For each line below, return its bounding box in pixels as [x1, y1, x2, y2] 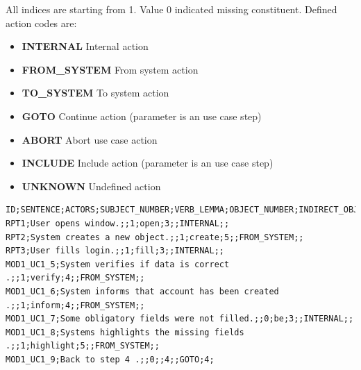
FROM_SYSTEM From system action [22, 62, 199, 76]
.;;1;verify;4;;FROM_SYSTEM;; [6, 273, 145, 283]
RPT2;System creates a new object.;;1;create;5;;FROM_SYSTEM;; [6, 232, 304, 242]
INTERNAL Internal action [22, 39, 149, 53]
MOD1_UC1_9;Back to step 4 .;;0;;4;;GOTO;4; [6, 354, 215, 364]
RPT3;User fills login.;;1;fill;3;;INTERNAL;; [6, 246, 224, 256]
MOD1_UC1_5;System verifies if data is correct [6, 259, 230, 269]
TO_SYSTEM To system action [22, 85, 169, 100]
